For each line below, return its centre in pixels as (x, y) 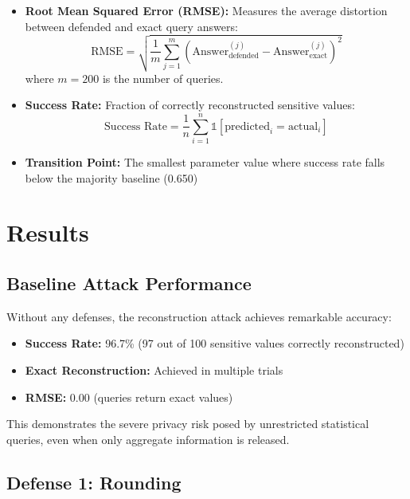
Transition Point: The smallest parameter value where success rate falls (205, 162)
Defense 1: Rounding (94, 482)
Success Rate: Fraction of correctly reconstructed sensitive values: (190, 105)
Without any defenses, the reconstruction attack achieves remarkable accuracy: (199, 316)
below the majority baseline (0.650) (111, 177)
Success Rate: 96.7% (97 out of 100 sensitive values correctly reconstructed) (215, 343)
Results (48, 232)
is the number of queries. (163, 78)
